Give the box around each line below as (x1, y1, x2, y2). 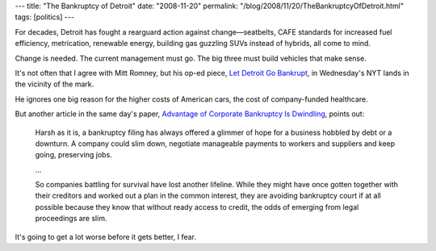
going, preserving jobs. (35, 150, 112, 160)
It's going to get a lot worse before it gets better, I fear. (15, 232, 197, 241)
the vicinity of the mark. (15, 79, 94, 89)
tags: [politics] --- (15, 12, 75, 22)
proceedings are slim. (35, 214, 107, 224)
